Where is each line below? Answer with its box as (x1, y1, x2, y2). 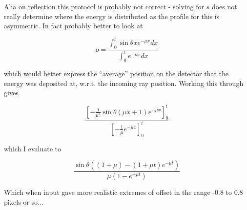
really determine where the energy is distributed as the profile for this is (4, 11, 220, 21)
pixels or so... (4, 196, 43, 207)
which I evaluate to (4, 143, 62, 153)
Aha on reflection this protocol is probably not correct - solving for (4, 1, 204, 11)
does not (211, 1, 237, 11)
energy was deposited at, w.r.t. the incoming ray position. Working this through (4, 78, 244, 88)
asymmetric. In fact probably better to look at (4, 21, 143, 31)
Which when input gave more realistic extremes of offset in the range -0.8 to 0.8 (4, 187, 243, 197)
